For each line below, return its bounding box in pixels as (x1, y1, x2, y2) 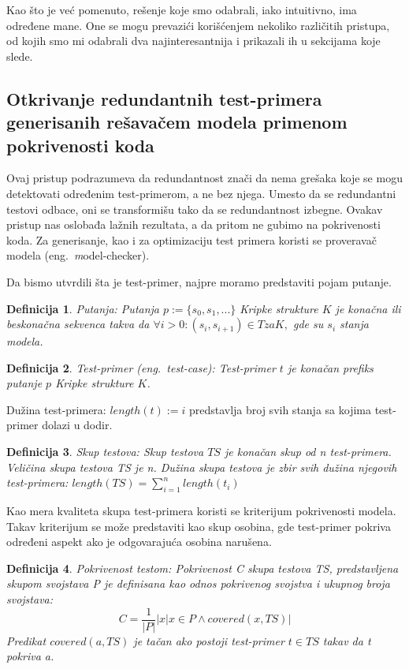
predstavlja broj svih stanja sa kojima (188, 401, 371, 417)
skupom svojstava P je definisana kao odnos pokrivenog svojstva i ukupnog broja (6, 575, 390, 592)
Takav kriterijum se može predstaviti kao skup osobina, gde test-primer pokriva (6, 518, 391, 534)
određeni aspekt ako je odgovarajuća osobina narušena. (6, 533, 272, 550)
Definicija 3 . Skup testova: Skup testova (6, 443, 204, 460)
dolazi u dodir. (42, 417, 113, 433)
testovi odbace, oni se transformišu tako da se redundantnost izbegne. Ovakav (6, 200, 383, 217)
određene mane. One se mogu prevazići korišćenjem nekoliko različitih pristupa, (6, 17, 390, 33)
